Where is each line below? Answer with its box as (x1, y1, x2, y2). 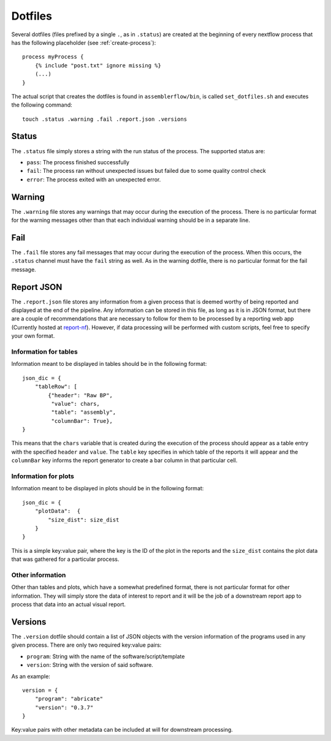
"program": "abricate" (34, 696, 104, 702)
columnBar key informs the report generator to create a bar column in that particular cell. (11, 457, 238, 464)
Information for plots (11, 472, 75, 481)
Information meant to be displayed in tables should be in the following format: (11, 360, 207, 368)
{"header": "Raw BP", (48, 392, 113, 398)
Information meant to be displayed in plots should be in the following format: (11, 485, 204, 492)
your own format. (11, 332, 55, 340)
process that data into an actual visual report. (11, 601, 126, 608)
